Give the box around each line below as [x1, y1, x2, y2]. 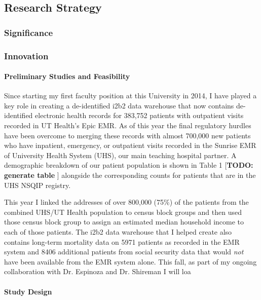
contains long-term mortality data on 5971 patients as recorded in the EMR [4, 236, 240, 247]
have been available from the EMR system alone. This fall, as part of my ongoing [4, 256, 257, 267]
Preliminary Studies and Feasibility [4, 71, 130, 82]
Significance [4, 26, 53, 39]
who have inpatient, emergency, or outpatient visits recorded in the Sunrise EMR [4, 140, 256, 151]
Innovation [4, 49, 49, 62]
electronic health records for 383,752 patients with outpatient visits [35, 110, 244, 121]
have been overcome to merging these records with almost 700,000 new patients [4, 130, 251, 140]
